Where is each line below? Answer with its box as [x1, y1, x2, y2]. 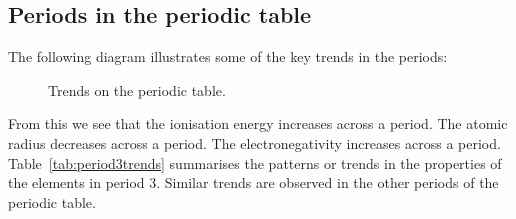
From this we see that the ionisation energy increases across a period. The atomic [8, 113, 508, 134]
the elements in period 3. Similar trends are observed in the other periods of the [8, 172, 499, 193]
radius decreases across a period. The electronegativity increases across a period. [8, 132, 501, 153]
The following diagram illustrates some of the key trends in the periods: [8, 46, 448, 67]
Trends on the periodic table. [48, 79, 226, 100]
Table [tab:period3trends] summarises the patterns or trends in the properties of [8, 152, 502, 173]
